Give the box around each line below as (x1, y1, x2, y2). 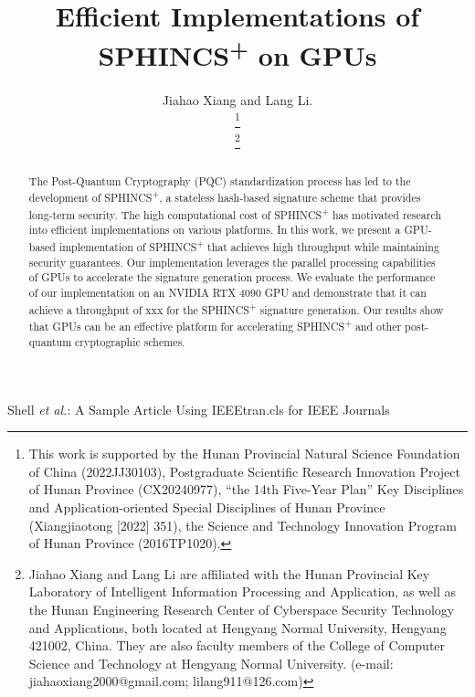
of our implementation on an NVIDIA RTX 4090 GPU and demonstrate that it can (28, 285, 427, 301)
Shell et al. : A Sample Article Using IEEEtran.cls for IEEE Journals (7, 399, 390, 418)
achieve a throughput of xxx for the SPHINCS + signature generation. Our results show (28, 299, 444, 317)
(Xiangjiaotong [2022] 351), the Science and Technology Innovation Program (28, 515, 457, 534)
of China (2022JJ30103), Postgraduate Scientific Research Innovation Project (28, 461, 461, 481)
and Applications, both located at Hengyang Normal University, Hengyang (28, 618, 447, 637)
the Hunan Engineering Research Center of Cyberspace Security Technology (28, 599, 455, 618)
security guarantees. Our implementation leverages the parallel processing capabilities (28, 254, 436, 269)
